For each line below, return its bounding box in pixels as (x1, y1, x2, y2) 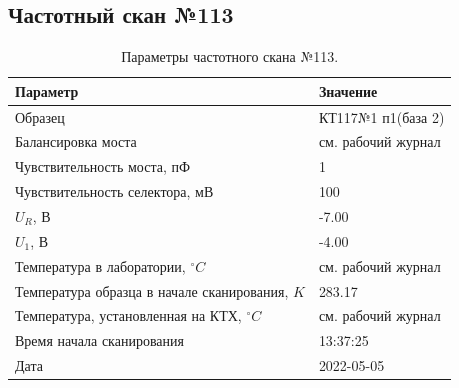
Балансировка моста (15, 131, 137, 152)
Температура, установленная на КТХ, (15, 305, 242, 326)
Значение (318, 80, 378, 101)
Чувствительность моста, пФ (15, 156, 191, 177)
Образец (15, 106, 65, 127)
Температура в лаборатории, (15, 255, 186, 276)
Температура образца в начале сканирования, (15, 280, 289, 301)
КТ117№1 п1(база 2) (318, 106, 445, 127)
